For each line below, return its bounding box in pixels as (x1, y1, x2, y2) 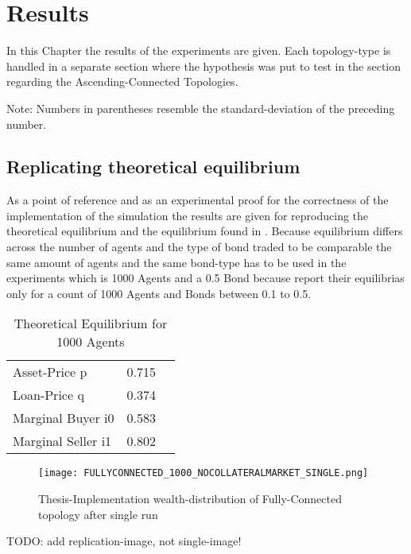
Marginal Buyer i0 (13, 409, 114, 428)
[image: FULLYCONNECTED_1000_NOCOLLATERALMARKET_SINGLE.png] (38, 467, 369, 479)
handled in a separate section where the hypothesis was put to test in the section (6, 57, 401, 74)
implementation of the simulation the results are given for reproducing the (6, 207, 369, 223)
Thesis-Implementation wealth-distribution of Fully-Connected (38, 490, 342, 507)
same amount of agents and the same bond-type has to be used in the (6, 254, 347, 270)
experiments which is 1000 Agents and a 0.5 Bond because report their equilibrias (6, 269, 405, 286)
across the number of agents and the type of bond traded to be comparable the (6, 238, 392, 255)
